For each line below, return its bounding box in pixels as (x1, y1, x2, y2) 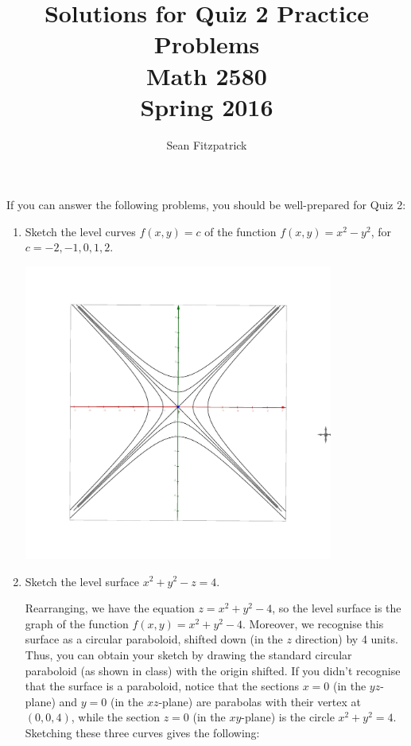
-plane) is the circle (241, 709, 335, 725)
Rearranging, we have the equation (25, 600, 195, 616)
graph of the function (25, 615, 129, 631)
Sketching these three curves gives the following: (25, 724, 260, 740)
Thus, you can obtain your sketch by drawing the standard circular (25, 646, 352, 662)
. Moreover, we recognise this (242, 615, 384, 631)
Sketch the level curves (25, 223, 136, 239)
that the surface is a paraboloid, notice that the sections (25, 678, 299, 694)
